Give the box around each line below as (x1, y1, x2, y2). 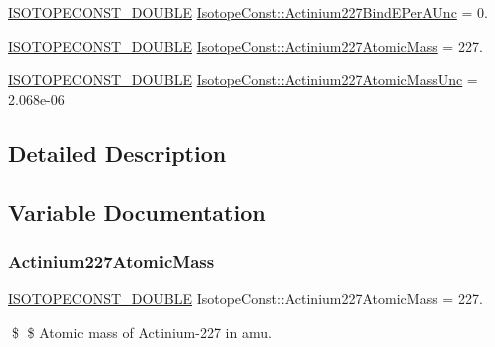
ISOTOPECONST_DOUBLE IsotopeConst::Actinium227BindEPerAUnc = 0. (8, 2, 488, 22)
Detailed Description (8, 137, 227, 168)
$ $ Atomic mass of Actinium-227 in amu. (11, 321, 272, 342)
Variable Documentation (8, 196, 266, 227)
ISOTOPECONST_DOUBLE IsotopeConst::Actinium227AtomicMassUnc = (8, 69, 478, 90)
